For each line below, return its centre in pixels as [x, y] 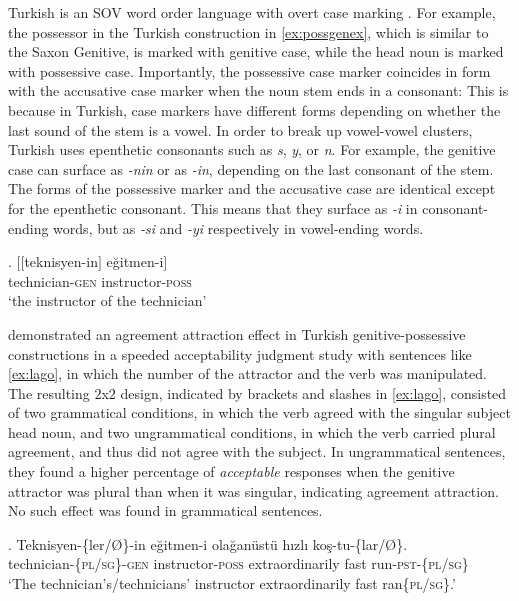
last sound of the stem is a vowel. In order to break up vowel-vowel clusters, [240, 129]
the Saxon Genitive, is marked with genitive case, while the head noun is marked [256, 51]
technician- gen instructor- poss [100, 280]
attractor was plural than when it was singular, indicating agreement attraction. [253, 490]
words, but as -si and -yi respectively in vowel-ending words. [238, 227]
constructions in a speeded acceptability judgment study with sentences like [240, 353]
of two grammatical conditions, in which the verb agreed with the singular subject [259, 412]
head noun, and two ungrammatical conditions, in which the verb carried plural [252, 431]
